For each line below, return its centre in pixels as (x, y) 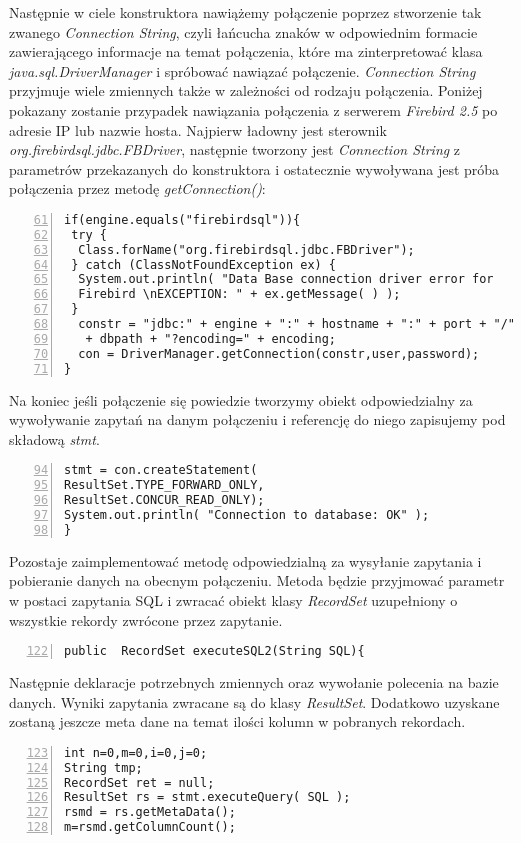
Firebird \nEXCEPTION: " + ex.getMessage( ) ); (239, 294)
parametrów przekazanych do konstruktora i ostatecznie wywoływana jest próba (254, 168)
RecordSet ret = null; (139, 782)
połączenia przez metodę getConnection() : (137, 188)
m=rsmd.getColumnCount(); (150, 827)
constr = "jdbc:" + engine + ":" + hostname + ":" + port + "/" (297, 324)
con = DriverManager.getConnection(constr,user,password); (279, 353)
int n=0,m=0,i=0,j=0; (136, 752)
